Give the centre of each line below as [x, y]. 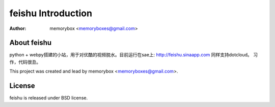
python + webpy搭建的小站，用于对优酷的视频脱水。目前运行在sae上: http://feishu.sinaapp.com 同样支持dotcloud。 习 [134, 55]
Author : [18, 28]
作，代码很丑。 [25, 62]
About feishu [31, 43]
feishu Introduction [51, 13]
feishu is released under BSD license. [49, 98]
